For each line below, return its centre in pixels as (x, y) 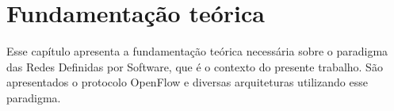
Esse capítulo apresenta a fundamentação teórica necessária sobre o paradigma (197, 51)
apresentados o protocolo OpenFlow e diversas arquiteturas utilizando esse (187, 82)
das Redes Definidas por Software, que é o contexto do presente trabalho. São (195, 66)
